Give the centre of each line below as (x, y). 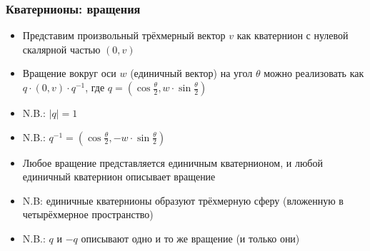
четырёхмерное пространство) (88, 214)
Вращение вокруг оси (69, 73)
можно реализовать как (314, 73)
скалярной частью (61, 49)
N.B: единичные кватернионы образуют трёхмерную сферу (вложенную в (183, 200)
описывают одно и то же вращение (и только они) (190, 238)
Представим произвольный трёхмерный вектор (124, 35)
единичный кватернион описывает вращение (119, 176)
